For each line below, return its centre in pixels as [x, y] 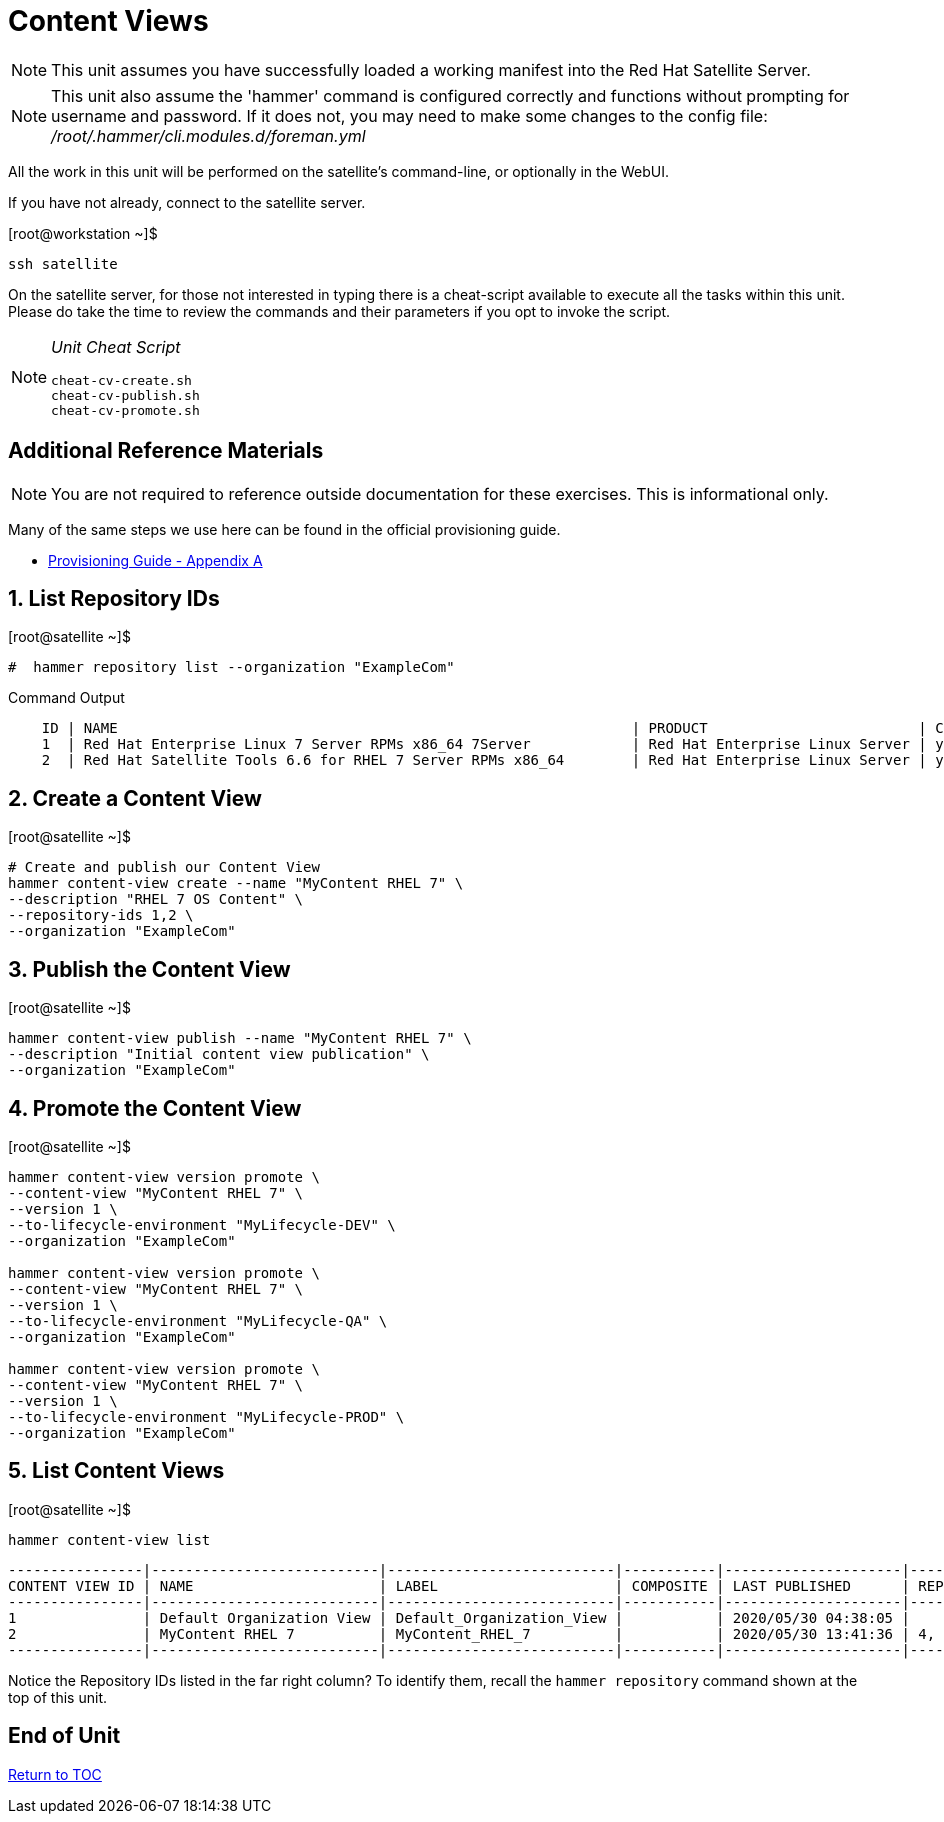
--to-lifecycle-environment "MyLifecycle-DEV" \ [202, 1224]
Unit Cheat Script [116, 346]
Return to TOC [55, 1774]
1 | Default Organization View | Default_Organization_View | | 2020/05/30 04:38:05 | [459, 1617]
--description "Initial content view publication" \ [219, 1054]
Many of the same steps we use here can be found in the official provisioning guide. [284, 529]
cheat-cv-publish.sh [125, 395]
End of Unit [64, 1736]
